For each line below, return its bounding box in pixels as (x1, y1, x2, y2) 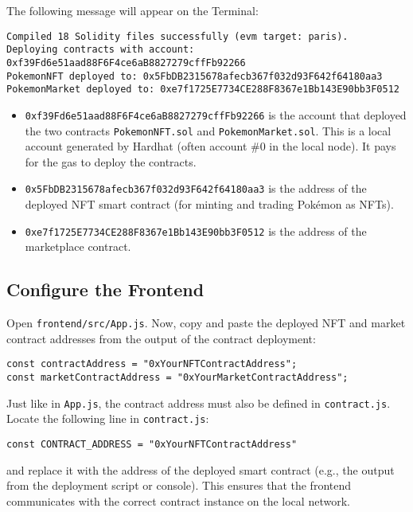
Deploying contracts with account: (6, 44, 195, 56)
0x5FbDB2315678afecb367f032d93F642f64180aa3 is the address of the (25, 180, 367, 197)
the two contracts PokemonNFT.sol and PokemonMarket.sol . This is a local (25, 122, 392, 139)
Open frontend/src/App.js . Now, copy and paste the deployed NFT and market (6, 315, 406, 331)
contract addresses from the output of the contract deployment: (6, 330, 316, 346)
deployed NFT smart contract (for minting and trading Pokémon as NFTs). (25, 196, 394, 213)
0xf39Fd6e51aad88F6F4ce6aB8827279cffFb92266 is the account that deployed (25, 106, 407, 123)
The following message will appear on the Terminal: (6, 2, 259, 18)
